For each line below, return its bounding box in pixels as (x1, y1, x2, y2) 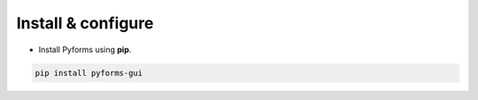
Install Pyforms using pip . (38, 44, 132, 55)
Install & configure (16, 13, 154, 33)
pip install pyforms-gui (35, 67, 143, 78)
